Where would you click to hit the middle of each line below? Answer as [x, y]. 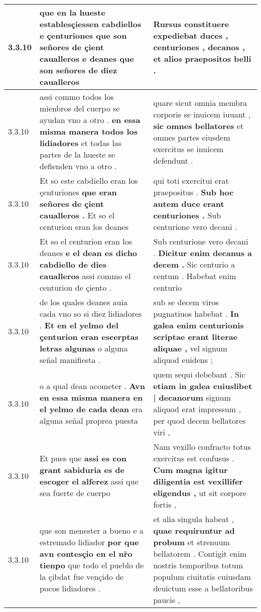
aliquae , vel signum [190, 348]
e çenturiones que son [83, 35]
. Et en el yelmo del [79, 325]
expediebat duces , [191, 35]
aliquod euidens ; [183, 360]
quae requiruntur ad [194, 530]
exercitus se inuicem [188, 149]
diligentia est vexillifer [198, 481]
